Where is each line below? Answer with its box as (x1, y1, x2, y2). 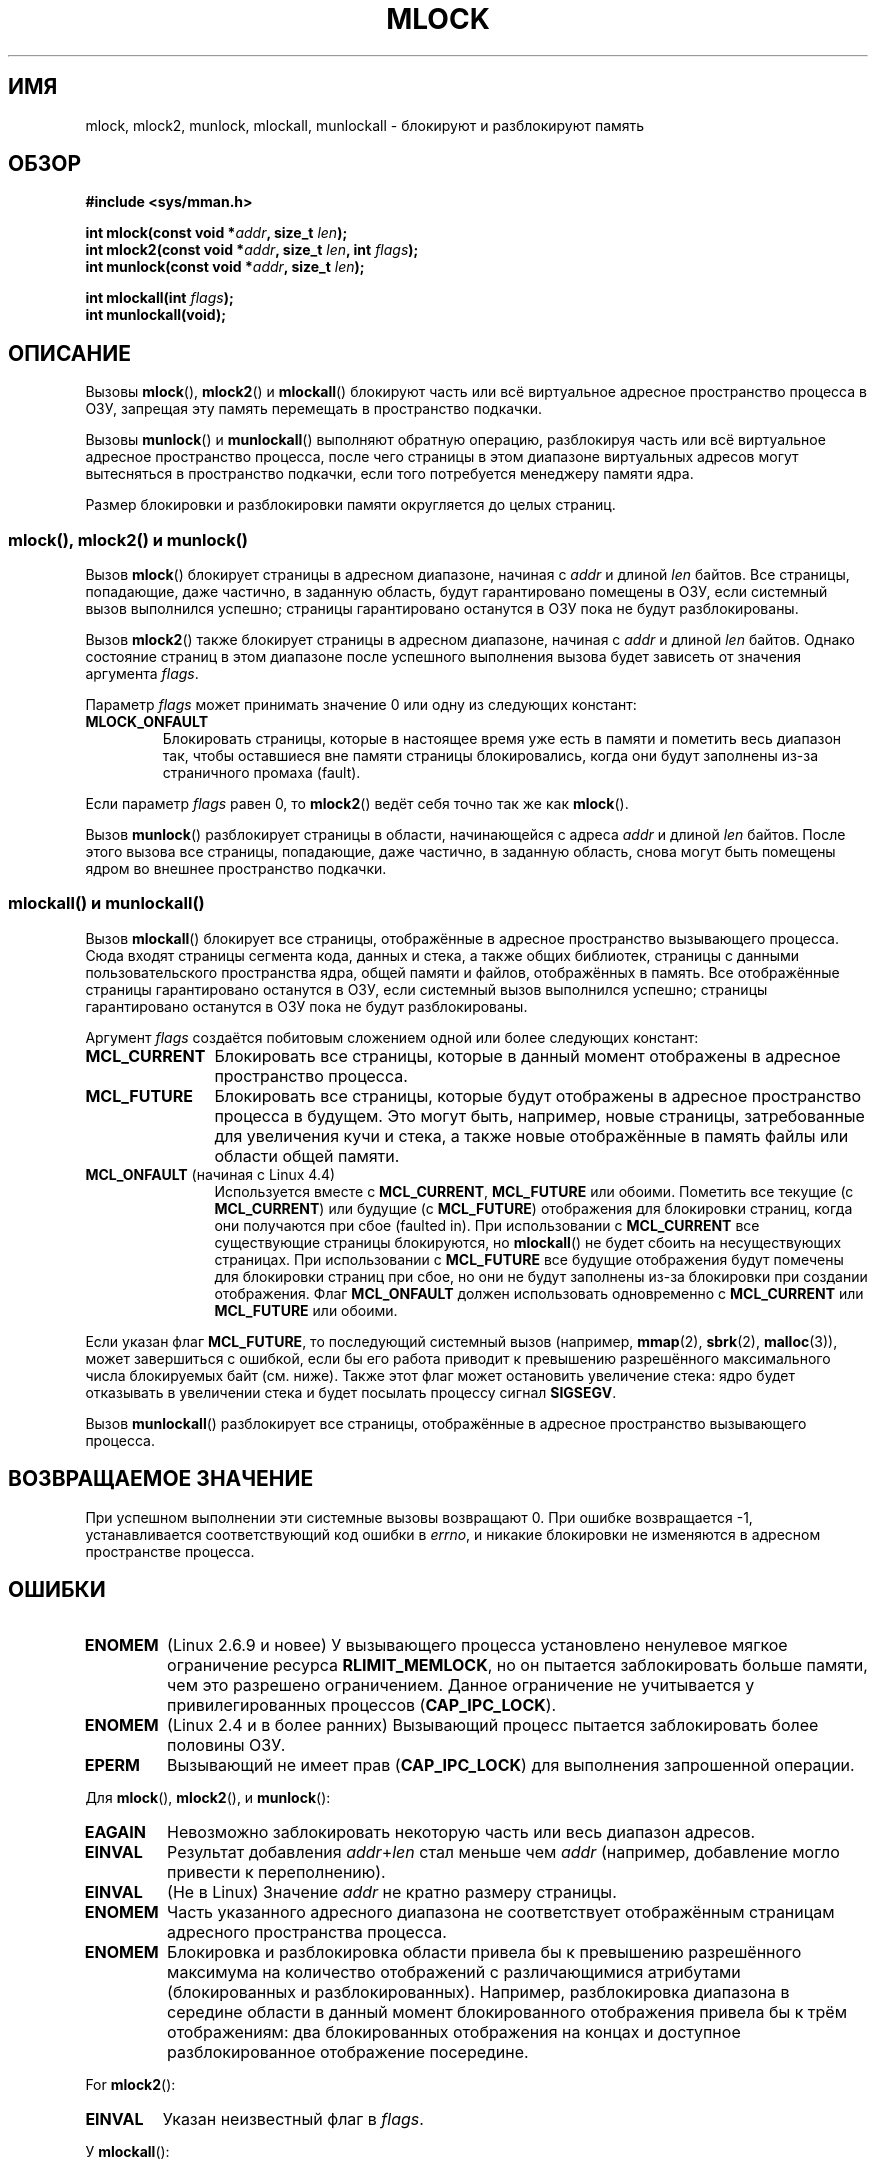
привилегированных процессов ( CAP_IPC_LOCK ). (167, 1695, 557, 1716)
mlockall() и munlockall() (8, 893, 205, 914)
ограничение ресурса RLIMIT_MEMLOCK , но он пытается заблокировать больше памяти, (167, 1655, 868, 1676)
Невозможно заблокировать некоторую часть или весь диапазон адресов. (167, 1822, 756, 1843)
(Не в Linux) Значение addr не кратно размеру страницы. (167, 1882, 617, 1903)
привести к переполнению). (167, 1862, 386, 1883)
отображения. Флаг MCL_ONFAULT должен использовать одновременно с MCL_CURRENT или (214, 1284, 864, 1302)
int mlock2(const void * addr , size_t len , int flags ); (85, 241, 419, 259)
